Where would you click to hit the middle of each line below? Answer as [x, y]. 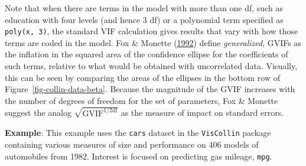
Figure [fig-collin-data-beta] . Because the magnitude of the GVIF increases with [150, 89]
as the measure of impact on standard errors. [202, 113]
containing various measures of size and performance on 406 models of [132, 144]
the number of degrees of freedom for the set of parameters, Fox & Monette [141, 100]
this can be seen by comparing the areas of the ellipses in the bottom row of [142, 77]
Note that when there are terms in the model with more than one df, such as [144, 8]
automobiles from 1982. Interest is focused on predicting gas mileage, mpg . [139, 156]
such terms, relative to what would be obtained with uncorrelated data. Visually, [151, 66]
